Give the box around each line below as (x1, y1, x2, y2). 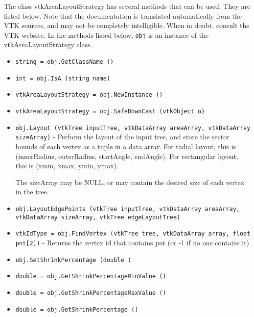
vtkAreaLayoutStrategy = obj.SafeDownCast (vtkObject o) (15, 108, 205, 115)
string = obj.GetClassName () (15, 58, 114, 66)
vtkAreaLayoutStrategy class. (4, 39, 92, 50)
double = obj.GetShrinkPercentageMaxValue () (15, 289, 166, 296)
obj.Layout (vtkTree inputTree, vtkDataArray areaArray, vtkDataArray (15, 124, 251, 132)
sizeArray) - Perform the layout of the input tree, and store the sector (15, 132, 230, 142)
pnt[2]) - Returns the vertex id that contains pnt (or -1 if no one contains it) (15, 237, 250, 247)
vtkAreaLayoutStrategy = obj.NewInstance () (15, 91, 163, 99)
